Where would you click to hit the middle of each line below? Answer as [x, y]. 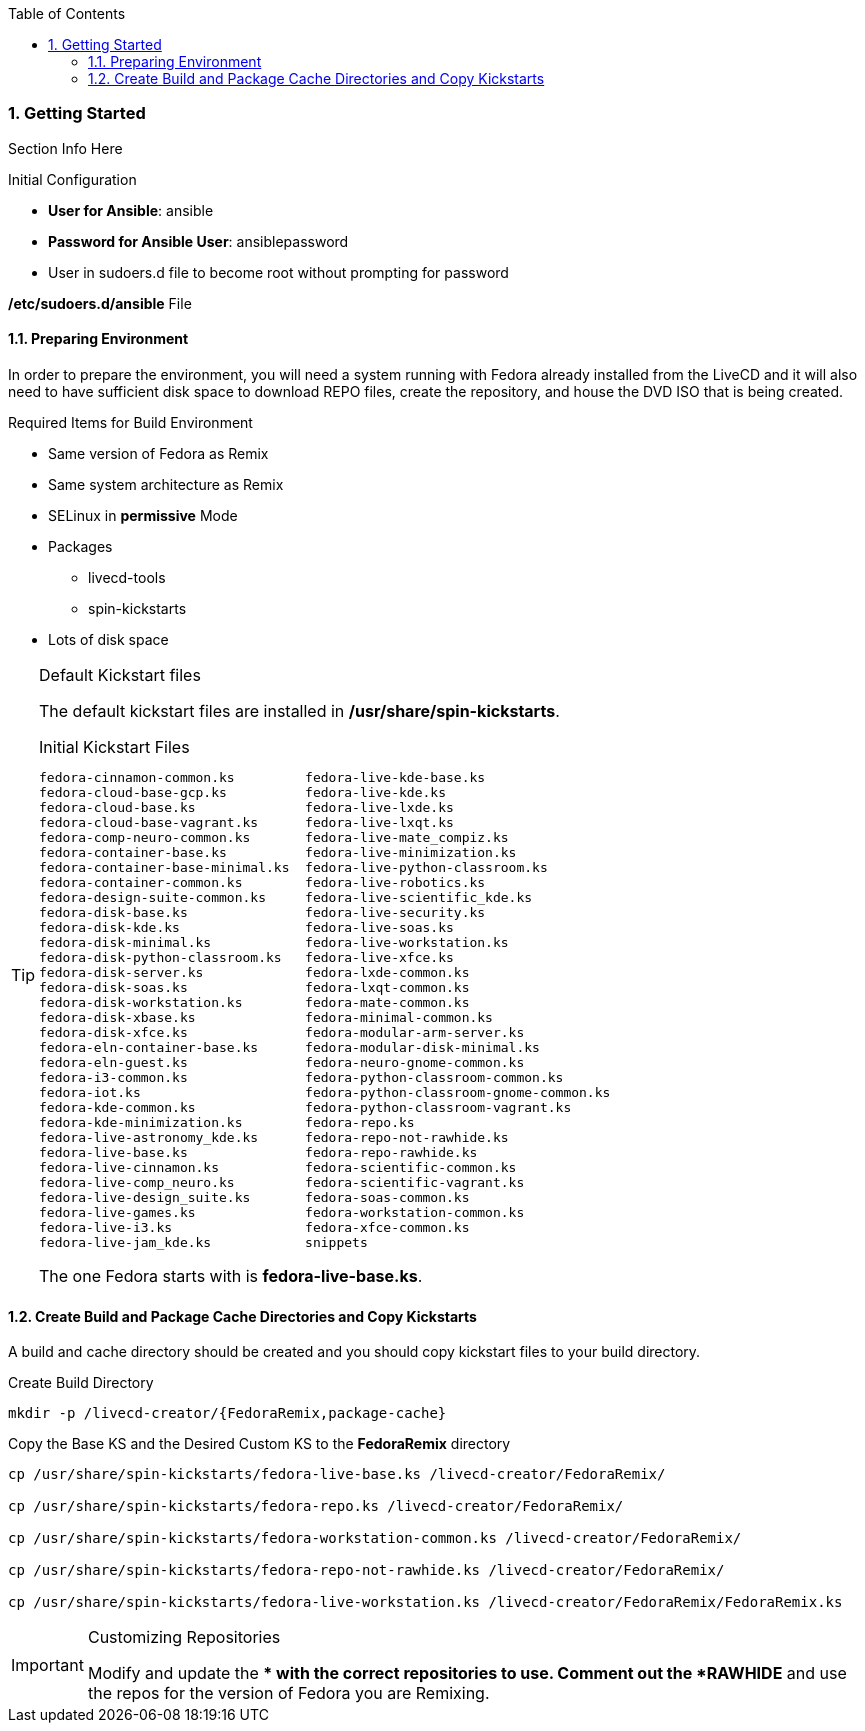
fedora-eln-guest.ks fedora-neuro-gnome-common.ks [282, 1062]
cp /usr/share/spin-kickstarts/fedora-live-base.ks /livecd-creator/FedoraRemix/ [337, 1474]
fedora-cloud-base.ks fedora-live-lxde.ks [246, 807]
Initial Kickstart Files [114, 746]
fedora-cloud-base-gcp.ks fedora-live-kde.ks [242, 792]
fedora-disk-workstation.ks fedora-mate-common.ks [254, 1002]
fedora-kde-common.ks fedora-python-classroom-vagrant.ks [305, 1107]
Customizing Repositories [184, 1637]
